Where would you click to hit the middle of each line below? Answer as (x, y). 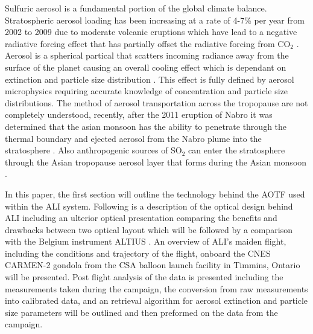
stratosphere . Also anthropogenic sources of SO (93, 150)
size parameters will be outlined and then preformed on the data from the (141, 312)
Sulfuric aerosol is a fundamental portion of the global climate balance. (136, 8)
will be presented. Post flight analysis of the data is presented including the (144, 277)
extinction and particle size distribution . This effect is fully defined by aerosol (150, 79)
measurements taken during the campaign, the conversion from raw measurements (156, 288)
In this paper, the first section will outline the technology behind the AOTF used (155, 194)
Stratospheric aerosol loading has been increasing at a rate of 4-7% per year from (155, 20)
